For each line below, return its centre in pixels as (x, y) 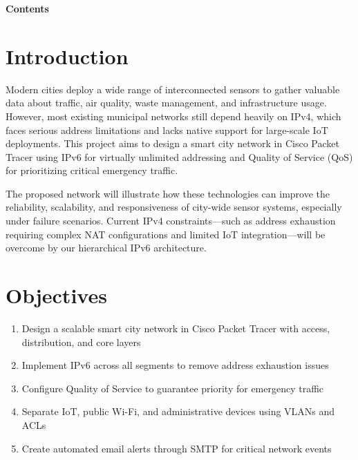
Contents (27, 8)
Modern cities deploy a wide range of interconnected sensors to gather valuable (173, 89)
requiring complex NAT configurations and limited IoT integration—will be (166, 234)
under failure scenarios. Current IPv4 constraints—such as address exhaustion (171, 221)
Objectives (56, 295)
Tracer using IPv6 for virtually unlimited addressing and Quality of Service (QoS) (179, 156)
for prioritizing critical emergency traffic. (92, 170)
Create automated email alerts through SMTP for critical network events (177, 448)
